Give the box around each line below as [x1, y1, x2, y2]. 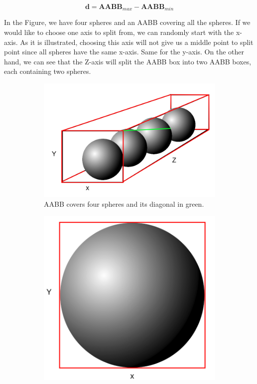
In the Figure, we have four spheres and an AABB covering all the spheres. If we [4, 17, 251, 27]
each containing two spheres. [4, 66, 91, 76]
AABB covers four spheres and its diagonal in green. [44, 199, 204, 209]
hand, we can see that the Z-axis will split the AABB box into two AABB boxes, [4, 56, 252, 66]
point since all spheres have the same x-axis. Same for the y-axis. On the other [4, 46, 244, 57]
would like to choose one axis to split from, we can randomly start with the [4, 27, 234, 37]
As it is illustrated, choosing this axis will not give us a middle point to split [20, 36, 254, 47]
